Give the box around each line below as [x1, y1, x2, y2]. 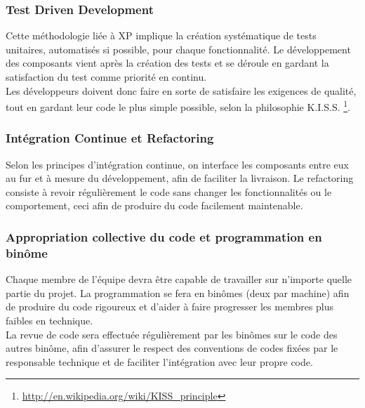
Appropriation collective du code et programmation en [6, 228, 322, 245]
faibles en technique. [6, 312, 93, 327]
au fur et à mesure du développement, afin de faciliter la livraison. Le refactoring [6, 171, 354, 185]
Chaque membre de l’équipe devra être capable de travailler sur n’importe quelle [6, 272, 352, 287]
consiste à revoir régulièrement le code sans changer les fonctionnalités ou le [6, 184, 332, 199]
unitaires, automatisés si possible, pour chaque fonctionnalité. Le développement [6, 41, 351, 56]
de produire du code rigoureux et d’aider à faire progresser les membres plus [6, 299, 334, 314]
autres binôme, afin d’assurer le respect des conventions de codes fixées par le [6, 341, 338, 355]
